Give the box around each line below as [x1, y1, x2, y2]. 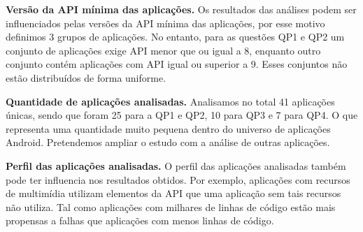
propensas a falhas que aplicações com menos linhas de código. [6, 213, 274, 228]
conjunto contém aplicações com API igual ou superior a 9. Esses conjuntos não [6, 57, 348, 71]
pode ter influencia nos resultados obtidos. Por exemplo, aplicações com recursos [6, 172, 350, 187]
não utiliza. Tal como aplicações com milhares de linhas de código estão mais [6, 199, 336, 214]
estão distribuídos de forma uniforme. [6, 70, 166, 85]
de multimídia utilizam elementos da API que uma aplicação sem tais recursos [6, 186, 341, 201]
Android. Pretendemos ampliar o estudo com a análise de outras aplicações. [6, 135, 330, 150]
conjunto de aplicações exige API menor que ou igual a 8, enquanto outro [6, 43, 321, 57]
